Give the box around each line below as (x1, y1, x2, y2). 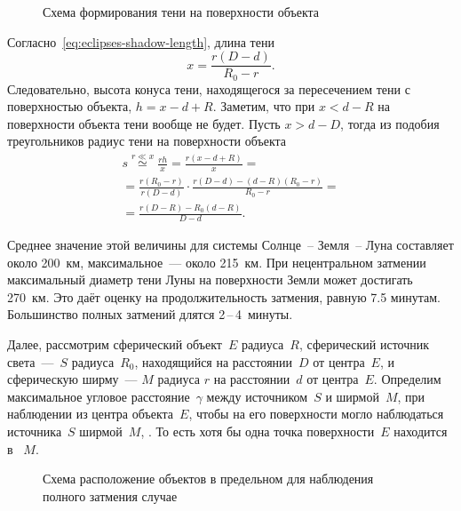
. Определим (373, 370, 441, 388)
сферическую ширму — (7, 370, 138, 388)
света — (7, 352, 54, 371)
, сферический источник (298, 334, 430, 353)
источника (7, 421, 62, 440)
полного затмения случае (43, 486, 178, 505)
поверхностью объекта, (7, 97, 132, 116)
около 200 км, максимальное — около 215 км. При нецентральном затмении (7, 252, 426, 271)
